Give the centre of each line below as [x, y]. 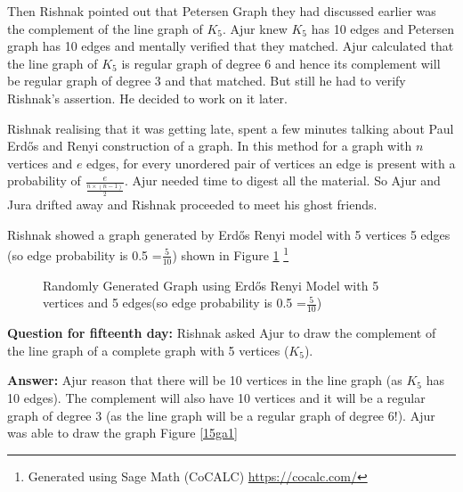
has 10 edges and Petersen [382, 28]
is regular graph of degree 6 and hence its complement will [281, 63]
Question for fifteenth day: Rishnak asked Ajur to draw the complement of [222, 333]
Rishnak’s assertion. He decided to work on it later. [147, 98]
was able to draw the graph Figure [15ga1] [123, 433]
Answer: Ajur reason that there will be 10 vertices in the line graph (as [205, 380]
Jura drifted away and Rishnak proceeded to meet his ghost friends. [192, 205]
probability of [44, 180]
